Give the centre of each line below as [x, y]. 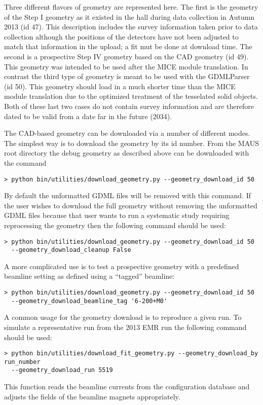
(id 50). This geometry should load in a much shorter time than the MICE [120, 86]
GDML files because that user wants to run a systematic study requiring [117, 215]
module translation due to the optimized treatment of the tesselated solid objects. [131, 96]
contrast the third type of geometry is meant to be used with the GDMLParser [127, 76]
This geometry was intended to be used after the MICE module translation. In [126, 66]
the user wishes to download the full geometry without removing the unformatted [131, 205]
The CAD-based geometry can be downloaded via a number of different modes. [127, 133]
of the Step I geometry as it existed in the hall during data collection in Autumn [129, 16]
